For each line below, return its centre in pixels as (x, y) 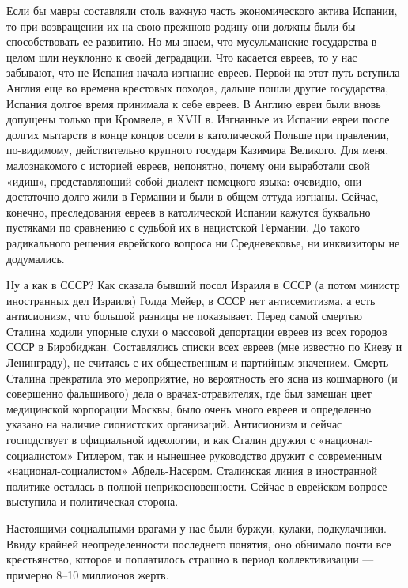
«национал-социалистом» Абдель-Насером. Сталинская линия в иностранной (192, 471)
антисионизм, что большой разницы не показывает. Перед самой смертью (184, 316)
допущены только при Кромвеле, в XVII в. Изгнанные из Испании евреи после (198, 119)
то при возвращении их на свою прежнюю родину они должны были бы (181, 26)
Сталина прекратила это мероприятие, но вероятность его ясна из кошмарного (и (202, 377)
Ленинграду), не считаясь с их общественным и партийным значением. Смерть (198, 362)
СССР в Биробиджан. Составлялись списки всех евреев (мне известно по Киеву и (204, 347)
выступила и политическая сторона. (93, 501)
